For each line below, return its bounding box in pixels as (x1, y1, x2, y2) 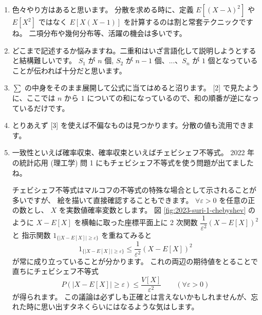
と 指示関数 (12, 229, 51, 240)
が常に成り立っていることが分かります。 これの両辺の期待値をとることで (12, 255, 258, 266)
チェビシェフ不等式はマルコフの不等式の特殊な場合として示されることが (12, 184, 257, 195)
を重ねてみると (101, 229, 152, 240)
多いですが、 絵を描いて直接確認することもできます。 (12, 194, 193, 205)
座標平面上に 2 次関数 (124, 217, 198, 228)
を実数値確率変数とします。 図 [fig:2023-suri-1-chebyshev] (59, 205, 246, 215)
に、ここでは (12, 92, 55, 103)
